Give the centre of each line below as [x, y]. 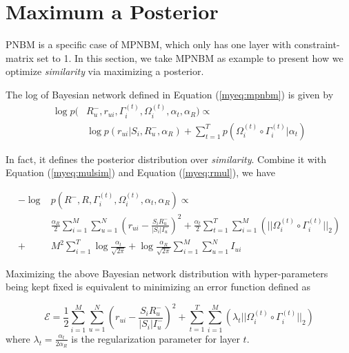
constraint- [317, 44]
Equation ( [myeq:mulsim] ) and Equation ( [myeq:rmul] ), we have [141, 172]
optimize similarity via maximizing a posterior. [105, 71]
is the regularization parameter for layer [156, 338]
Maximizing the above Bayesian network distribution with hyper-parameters [167, 273]
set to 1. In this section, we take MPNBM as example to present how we [190, 57]
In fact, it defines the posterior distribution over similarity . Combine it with [166, 159]
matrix [20, 57]
